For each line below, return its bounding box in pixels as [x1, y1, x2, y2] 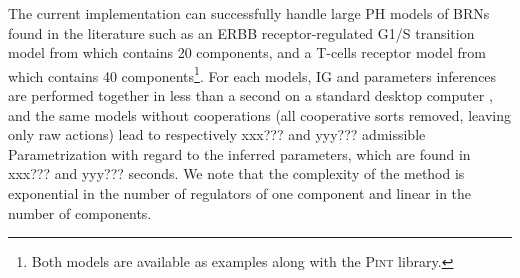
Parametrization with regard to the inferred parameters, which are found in [8, 143, 471, 164]
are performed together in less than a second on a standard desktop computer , [8, 85, 493, 106]
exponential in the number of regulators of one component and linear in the [8, 183, 472, 203]
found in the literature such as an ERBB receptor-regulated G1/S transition [8, 22, 475, 43]
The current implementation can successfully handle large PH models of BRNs [8, 3, 490, 23]
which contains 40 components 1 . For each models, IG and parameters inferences [8, 62, 497, 86]
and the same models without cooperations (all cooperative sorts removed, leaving [8, 104, 511, 125]
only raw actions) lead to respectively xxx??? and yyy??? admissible [8, 124, 426, 145]
